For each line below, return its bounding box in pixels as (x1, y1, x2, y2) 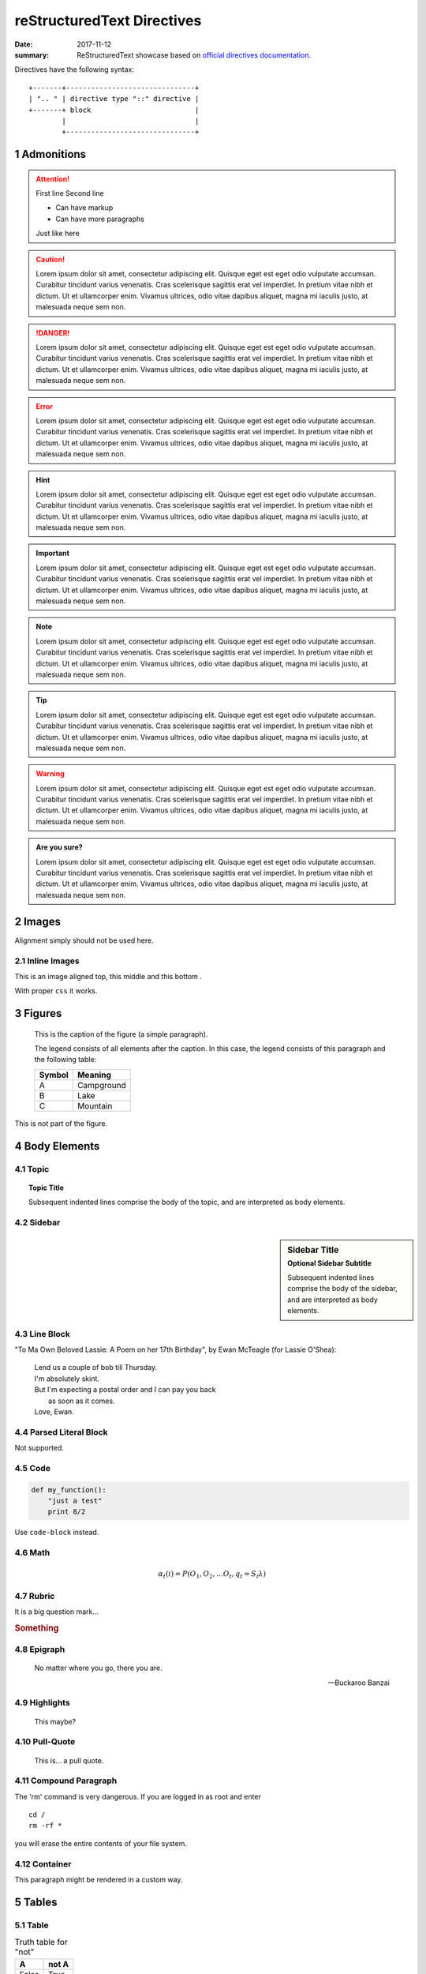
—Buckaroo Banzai (327, 1678, 390, 1687)
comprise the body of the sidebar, (287, 1284, 398, 1293)
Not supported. (14, 1443, 65, 1453)
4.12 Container (14, 1858, 72, 1869)
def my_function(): (31, 1485, 106, 1494)
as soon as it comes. (48, 1396, 115, 1405)
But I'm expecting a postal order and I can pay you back (34, 1385, 216, 1394)
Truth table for (14, 1937, 68, 1948)
